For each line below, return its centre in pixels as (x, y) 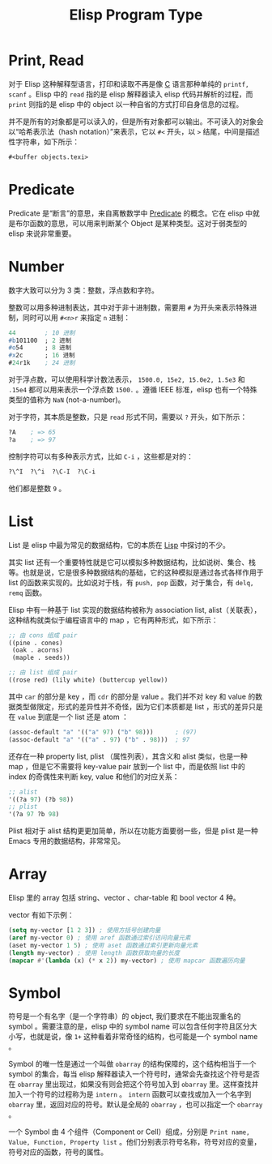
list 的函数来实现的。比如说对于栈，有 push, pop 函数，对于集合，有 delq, (131, 582)
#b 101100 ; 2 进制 (40, 340)
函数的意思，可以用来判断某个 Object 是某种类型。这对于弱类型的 (138, 223)
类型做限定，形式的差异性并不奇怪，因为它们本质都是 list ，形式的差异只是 (139, 706)
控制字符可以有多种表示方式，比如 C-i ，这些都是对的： (101, 456)
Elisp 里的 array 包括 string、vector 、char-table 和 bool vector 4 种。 (124, 898)
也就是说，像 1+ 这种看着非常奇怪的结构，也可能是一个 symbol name (144, 1037)
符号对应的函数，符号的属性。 (58, 1152)
